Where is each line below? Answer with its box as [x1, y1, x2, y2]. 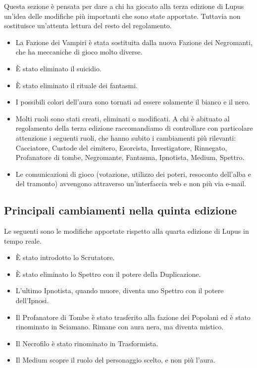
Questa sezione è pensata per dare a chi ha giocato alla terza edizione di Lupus [4, 1, 244, 11]
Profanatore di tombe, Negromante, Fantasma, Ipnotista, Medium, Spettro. [15, 152, 245, 162]
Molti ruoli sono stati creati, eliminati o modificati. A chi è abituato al [15, 113, 230, 123]
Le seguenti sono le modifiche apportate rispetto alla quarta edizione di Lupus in [4, 226, 249, 236]
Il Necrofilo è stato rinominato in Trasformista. [15, 338, 158, 348]
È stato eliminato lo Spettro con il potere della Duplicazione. [15, 268, 201, 279]
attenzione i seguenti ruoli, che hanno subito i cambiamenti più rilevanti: [15, 132, 236, 143]
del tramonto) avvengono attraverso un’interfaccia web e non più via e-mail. [15, 178, 247, 189]
